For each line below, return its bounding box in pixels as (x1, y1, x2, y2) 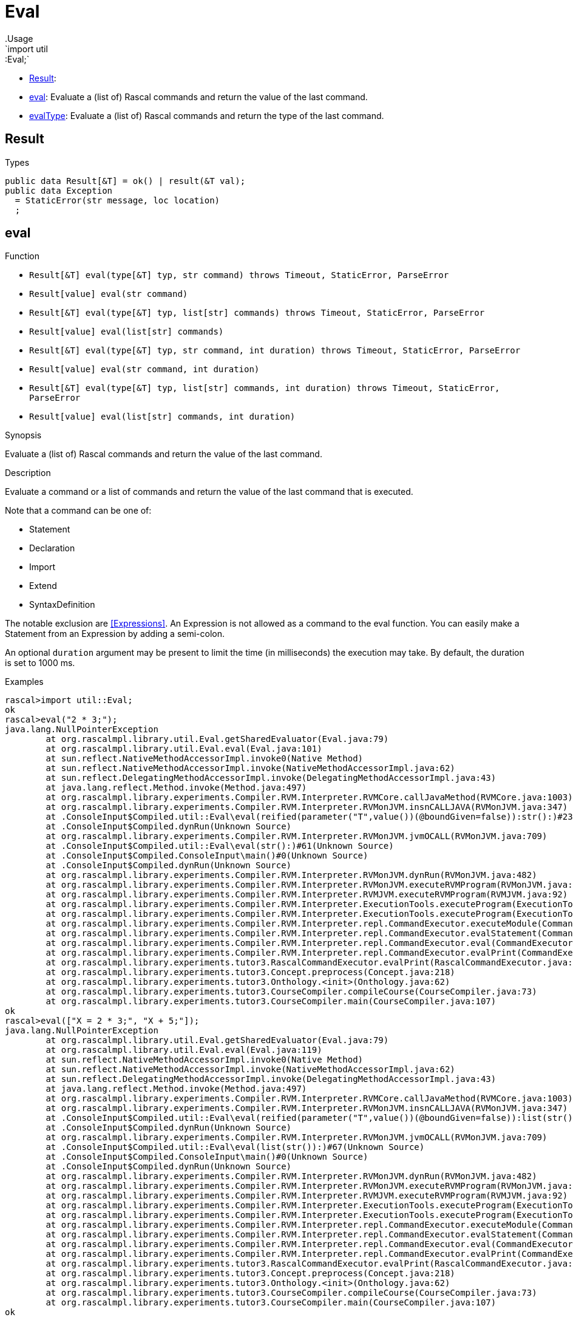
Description (5, 468, 51, 478)
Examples (5, 676, 44, 687)
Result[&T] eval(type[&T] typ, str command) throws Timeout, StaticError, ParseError (29, 270, 449, 281)
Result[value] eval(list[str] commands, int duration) (29, 412, 296, 422)
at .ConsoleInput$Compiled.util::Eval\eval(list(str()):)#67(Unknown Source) (46, 1142, 425, 1152)
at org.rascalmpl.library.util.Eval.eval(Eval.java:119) (46, 1045, 322, 1055)
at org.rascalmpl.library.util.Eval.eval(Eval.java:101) (46, 744, 322, 754)
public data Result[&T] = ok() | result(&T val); (5, 175, 246, 186)
